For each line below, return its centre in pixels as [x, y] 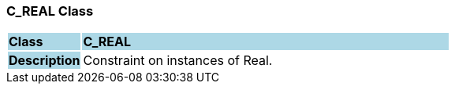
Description [45, 61]
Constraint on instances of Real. [178, 61]
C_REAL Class [50, 11]
